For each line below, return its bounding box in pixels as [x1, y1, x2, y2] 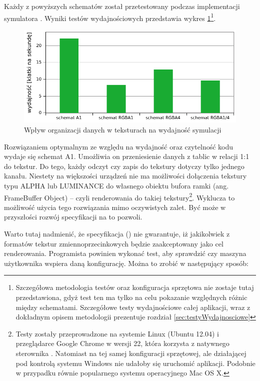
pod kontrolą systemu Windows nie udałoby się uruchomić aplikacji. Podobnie [15, 357, 255, 368]
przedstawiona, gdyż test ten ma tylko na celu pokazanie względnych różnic [15, 291, 247, 302]
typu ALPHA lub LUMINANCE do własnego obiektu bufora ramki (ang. [4, 180, 229, 190]
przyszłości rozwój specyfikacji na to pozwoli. [4, 211, 142, 222]
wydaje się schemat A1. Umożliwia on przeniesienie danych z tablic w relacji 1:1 [4, 151, 249, 161]
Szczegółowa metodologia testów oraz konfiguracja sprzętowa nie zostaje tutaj [15, 282, 254, 292]
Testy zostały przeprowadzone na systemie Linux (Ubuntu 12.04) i [15, 328, 219, 338]
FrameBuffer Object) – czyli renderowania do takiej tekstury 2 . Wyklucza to [4, 190, 235, 202]
